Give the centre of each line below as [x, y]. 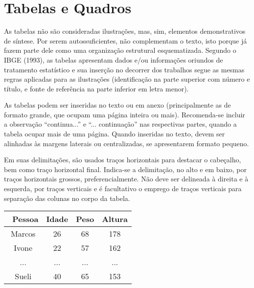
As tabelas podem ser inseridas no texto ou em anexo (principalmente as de [117, 105]
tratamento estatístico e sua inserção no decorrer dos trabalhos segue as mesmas [124, 69]
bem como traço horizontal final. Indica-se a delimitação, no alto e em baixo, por [126, 169]
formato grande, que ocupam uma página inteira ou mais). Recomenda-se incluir [125, 114]
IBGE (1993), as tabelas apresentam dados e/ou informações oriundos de [114, 59]
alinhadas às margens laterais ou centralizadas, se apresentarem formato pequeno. [127, 143]
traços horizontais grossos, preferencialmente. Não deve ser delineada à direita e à [126, 179]
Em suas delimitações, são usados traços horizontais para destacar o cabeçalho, [123, 160]
